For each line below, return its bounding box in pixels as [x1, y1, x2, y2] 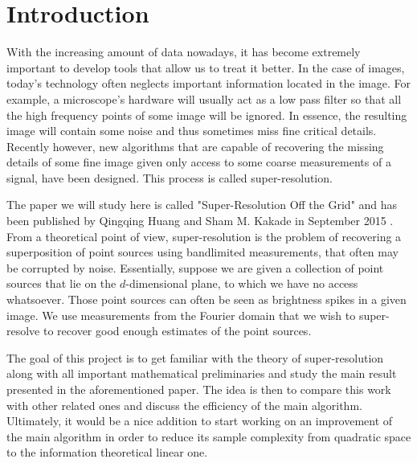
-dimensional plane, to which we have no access [125, 275, 358, 292]
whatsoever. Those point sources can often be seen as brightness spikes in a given [6, 291, 407, 308]
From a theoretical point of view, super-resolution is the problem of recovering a [6, 227, 402, 244]
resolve [6, 322, 40, 339]
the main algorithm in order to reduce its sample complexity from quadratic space [6, 428, 411, 445]
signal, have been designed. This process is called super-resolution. [6, 169, 333, 186]
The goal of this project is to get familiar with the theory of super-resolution [6, 349, 384, 366]
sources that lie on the [6, 275, 117, 292]
